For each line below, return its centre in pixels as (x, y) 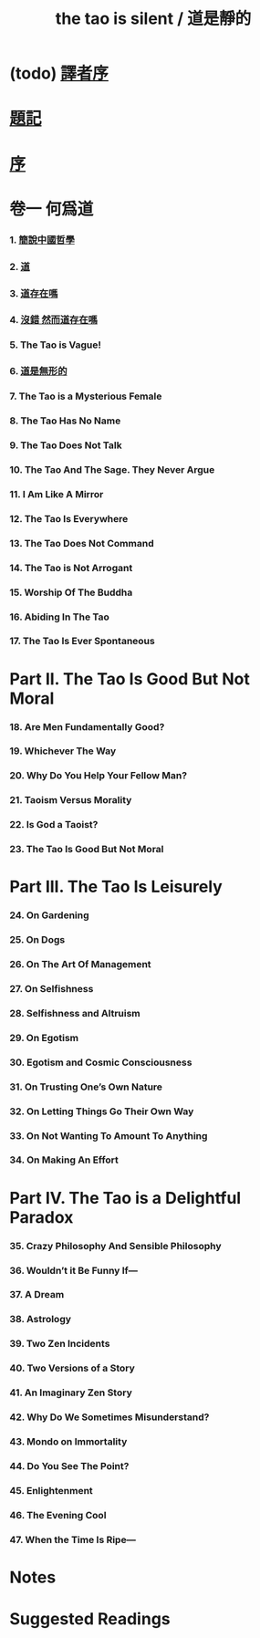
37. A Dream (37, 1295)
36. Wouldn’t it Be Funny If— (74, 1270)
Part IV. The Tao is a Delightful (125, 1198)
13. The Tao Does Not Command (82, 543)
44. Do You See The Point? (69, 1466)
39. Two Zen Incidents (60, 1344)
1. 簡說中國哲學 (42, 240)
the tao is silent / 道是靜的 (153, 19)
